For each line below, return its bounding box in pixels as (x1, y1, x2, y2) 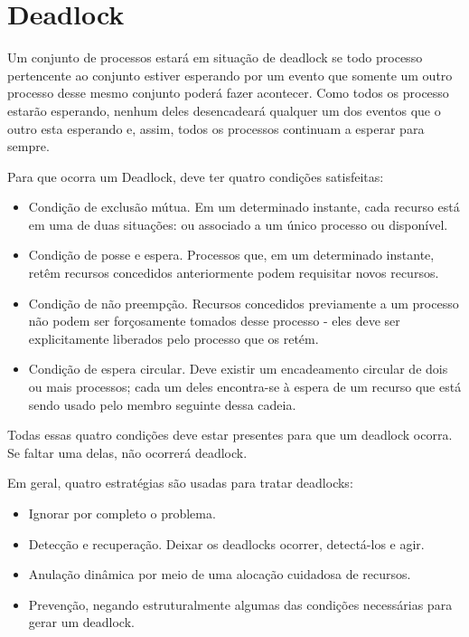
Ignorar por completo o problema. (28, 504, 216, 522)
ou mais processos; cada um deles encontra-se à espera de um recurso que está (28, 377, 462, 396)
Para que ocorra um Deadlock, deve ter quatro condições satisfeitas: (7, 166, 384, 185)
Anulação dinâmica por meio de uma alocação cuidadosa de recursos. (28, 565, 411, 584)
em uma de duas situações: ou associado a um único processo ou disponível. (28, 214, 448, 233)
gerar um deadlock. (28, 613, 135, 632)
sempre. (7, 137, 50, 156)
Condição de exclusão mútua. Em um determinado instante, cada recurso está (28, 197, 460, 216)
